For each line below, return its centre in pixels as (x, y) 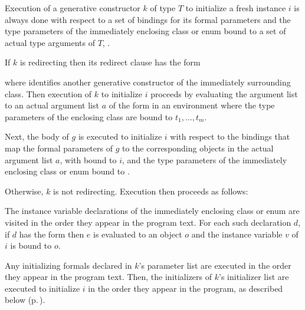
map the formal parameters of (59, 148)
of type (163, 8)
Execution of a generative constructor (73, 8)
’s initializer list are (254, 277)
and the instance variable (237, 234)
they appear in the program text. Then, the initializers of (109, 277)
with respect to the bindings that (230, 136)
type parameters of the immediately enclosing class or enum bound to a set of (145, 31)
